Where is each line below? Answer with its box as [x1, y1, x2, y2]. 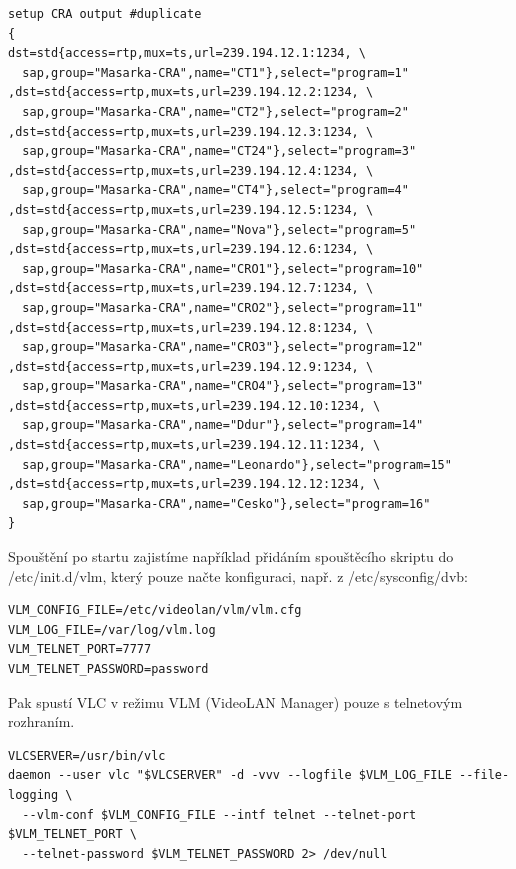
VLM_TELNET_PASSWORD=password [8, 662, 209, 676]
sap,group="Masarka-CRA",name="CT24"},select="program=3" [22, 144, 417, 159]
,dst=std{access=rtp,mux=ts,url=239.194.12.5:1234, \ [8, 202, 374, 217]
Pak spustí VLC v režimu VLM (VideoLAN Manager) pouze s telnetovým [8, 691, 463, 712]
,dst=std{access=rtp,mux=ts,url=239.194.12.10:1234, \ [8, 398, 381, 413]
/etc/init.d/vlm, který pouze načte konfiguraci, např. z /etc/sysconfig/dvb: [8, 565, 468, 586]
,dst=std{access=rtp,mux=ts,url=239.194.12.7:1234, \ [8, 281, 374, 296]
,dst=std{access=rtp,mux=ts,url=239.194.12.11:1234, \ [8, 438, 381, 453]
